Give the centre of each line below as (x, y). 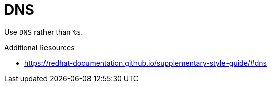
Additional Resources (39, 47)
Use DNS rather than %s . (44, 32)
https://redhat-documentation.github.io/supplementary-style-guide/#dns (146, 63)
